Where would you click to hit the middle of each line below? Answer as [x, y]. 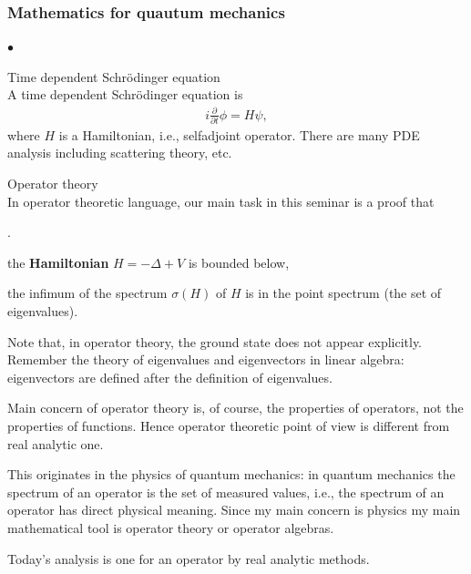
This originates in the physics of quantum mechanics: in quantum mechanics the [231, 474]
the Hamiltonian [58, 262]
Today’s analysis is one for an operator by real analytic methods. [189, 558]
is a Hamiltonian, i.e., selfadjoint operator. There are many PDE [239, 134]
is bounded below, [239, 262]
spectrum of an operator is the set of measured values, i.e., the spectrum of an [226, 492]
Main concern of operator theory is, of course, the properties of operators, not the [235, 408]
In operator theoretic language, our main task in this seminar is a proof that [221, 201]
